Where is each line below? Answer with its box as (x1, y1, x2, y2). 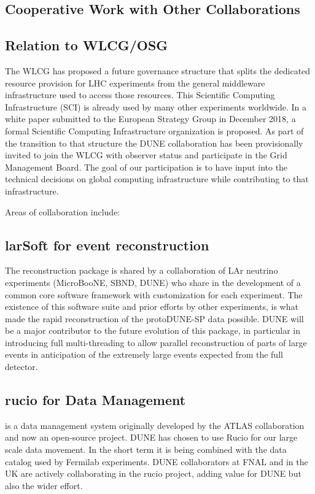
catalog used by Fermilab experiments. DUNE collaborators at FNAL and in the (5, 455, 308, 468)
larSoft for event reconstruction (5, 235, 209, 254)
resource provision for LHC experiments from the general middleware (5, 76, 265, 89)
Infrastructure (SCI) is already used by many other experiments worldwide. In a (5, 100, 306, 113)
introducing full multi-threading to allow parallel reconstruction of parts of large (5, 336, 307, 349)
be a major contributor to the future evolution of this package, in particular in (5, 324, 301, 337)
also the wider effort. (5, 479, 83, 492)
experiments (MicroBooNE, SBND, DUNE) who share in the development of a (5, 276, 301, 288)
